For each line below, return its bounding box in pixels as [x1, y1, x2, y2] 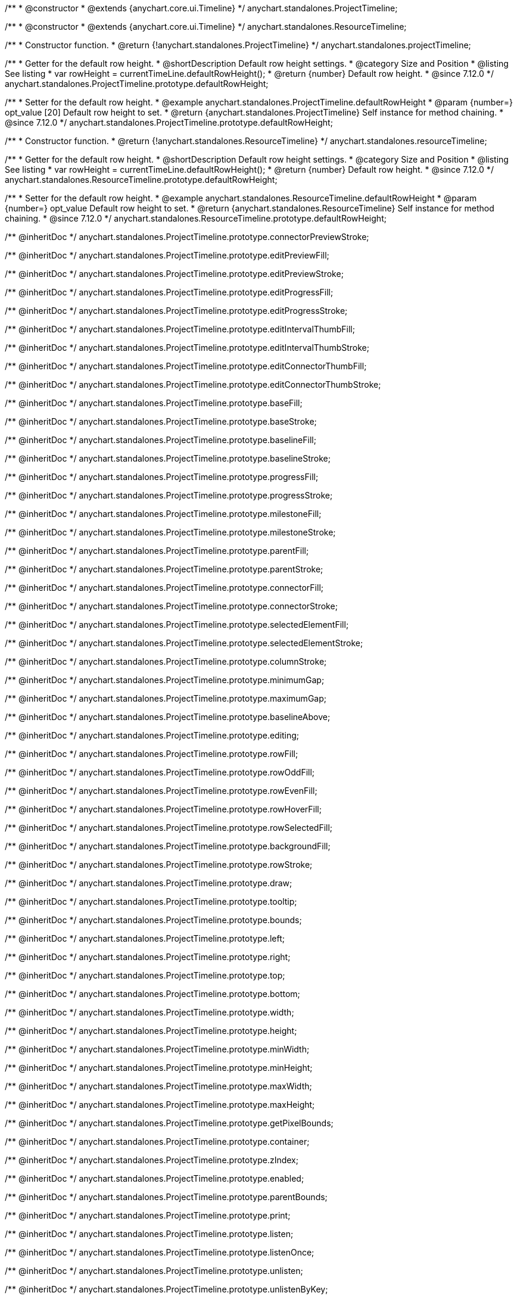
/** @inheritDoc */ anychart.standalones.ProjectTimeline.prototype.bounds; [5, 915, 302, 925]
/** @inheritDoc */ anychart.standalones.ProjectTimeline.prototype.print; [5, 1210, 291, 1220]
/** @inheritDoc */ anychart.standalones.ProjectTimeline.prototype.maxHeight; [5, 1099, 315, 1110]
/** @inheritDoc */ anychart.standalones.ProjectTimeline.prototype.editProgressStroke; [5, 306, 348, 316]
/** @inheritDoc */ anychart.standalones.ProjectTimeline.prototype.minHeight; [5, 1063, 313, 1073]
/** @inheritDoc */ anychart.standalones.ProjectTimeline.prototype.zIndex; [5, 1155, 298, 1165]
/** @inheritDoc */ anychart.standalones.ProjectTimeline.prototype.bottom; [5, 989, 300, 999]
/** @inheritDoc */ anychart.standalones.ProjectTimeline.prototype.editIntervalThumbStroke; [5, 342, 369, 353]
